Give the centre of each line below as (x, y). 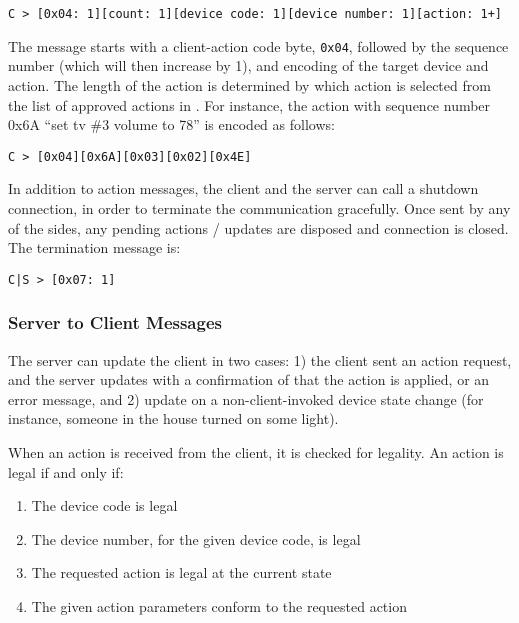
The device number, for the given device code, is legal (196, 538)
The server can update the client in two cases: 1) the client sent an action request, (260, 359)
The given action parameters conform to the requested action (219, 605)
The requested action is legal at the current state (181, 572)
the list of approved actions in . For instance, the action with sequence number (249, 104)
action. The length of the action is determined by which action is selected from (249, 84)
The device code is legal (104, 505)
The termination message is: (94, 247)
